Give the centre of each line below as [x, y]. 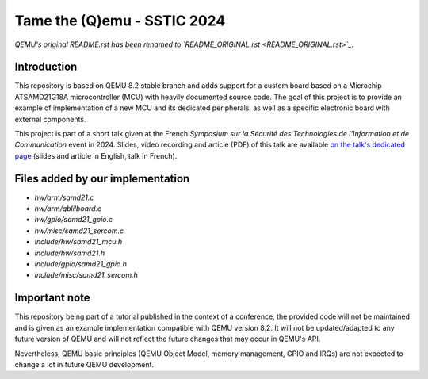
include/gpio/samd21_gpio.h [80, 264]
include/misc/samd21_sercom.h [86, 275]
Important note [52, 298]
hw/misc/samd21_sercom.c [79, 231]
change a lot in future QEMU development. [84, 364]
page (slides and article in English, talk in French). [96, 155]
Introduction [46, 67]
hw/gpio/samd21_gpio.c [74, 220]
